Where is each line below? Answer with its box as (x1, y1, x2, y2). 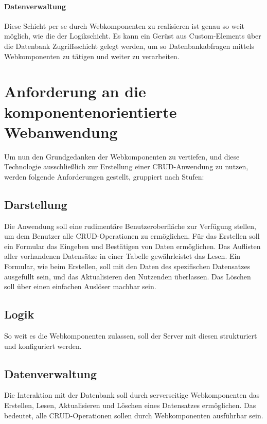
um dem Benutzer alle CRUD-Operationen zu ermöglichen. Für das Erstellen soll (4, 231, 260, 241)
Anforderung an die (4, 81, 146, 102)
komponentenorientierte (4, 101, 177, 122)
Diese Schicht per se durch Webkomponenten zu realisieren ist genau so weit (4, 20, 244, 31)
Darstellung (4, 196, 67, 212)
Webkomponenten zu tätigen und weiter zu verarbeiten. (4, 50, 180, 61)
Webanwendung (4, 121, 118, 142)
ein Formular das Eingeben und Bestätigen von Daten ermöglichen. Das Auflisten (4, 240, 261, 251)
